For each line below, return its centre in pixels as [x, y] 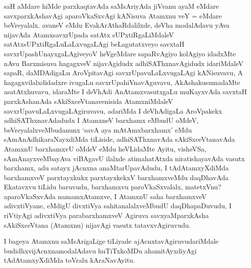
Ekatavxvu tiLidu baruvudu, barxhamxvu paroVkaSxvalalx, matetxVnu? [113, 187]
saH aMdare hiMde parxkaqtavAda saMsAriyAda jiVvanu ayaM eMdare [111, 6]
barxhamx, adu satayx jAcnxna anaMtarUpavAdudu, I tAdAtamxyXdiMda [117, 168]
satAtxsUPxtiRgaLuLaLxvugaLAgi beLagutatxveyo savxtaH [94, 44]
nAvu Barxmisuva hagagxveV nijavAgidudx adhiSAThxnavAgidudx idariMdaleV [124, 63]
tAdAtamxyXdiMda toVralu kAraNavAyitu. [70, 260]
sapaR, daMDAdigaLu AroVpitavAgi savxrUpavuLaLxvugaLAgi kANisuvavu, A [123, 73]
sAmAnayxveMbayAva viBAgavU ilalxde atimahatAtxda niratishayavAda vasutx [125, 158]
